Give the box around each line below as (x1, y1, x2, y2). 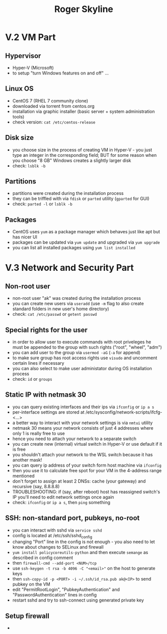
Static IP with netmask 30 (5, 391, 86, 399)
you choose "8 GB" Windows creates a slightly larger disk (12, 157, 131, 163)
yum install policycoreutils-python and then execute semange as (12, 550, 149, 556)
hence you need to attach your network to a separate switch (12, 436, 137, 442)
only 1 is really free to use (12, 430, 65, 436)
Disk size (5, 133, 34, 142)
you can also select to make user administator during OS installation (12, 366, 152, 372)
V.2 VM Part (5, 31, 56, 43)
